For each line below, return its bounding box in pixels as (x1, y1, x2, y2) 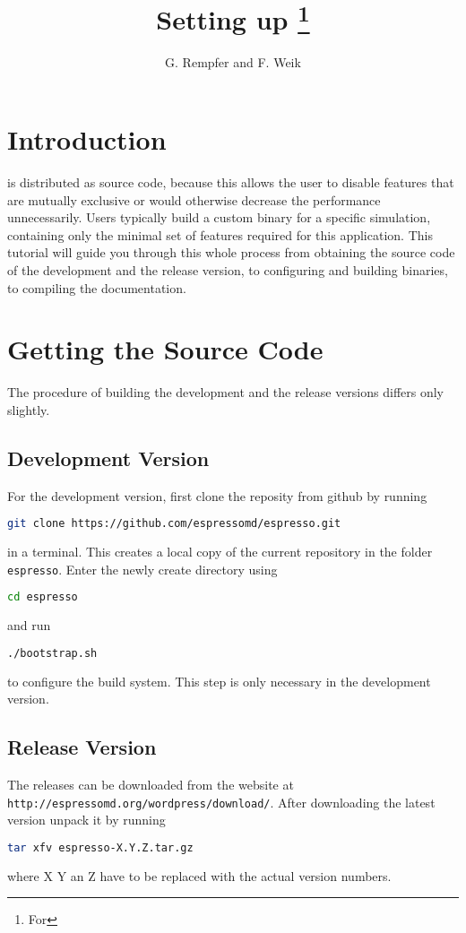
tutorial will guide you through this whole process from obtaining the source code (7, 243, 455, 262)
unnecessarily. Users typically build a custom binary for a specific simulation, (7, 208, 431, 227)
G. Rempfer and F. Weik (165, 53, 301, 72)
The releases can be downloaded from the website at (7, 775, 294, 794)
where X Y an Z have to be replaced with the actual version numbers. (7, 866, 392, 885)
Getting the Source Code (7, 331, 324, 367)
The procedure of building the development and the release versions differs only (7, 383, 444, 402)
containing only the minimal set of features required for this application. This (7, 225, 433, 244)
